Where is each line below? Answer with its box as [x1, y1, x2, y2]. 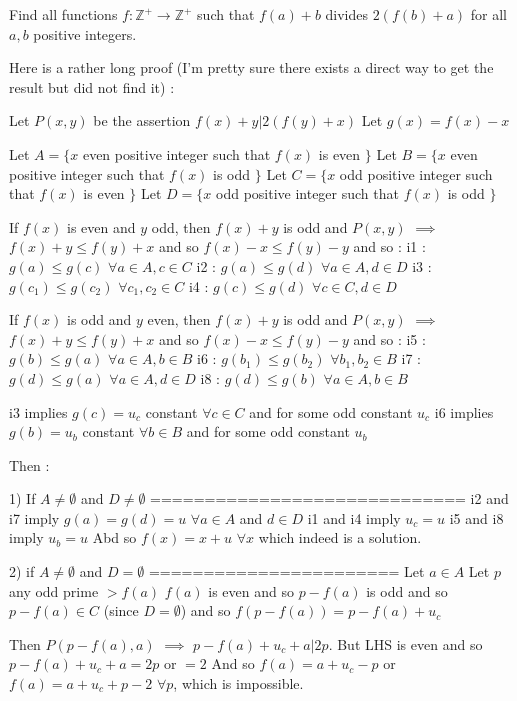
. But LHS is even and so [328, 633, 483, 654]
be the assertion [93, 110, 191, 131]
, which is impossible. [173, 673, 304, 694]
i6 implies [434, 401, 494, 422]
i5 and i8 [449, 507, 504, 528]
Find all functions [9, 4, 118, 24]
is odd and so [366, 580, 448, 601]
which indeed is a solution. [258, 527, 422, 548]
